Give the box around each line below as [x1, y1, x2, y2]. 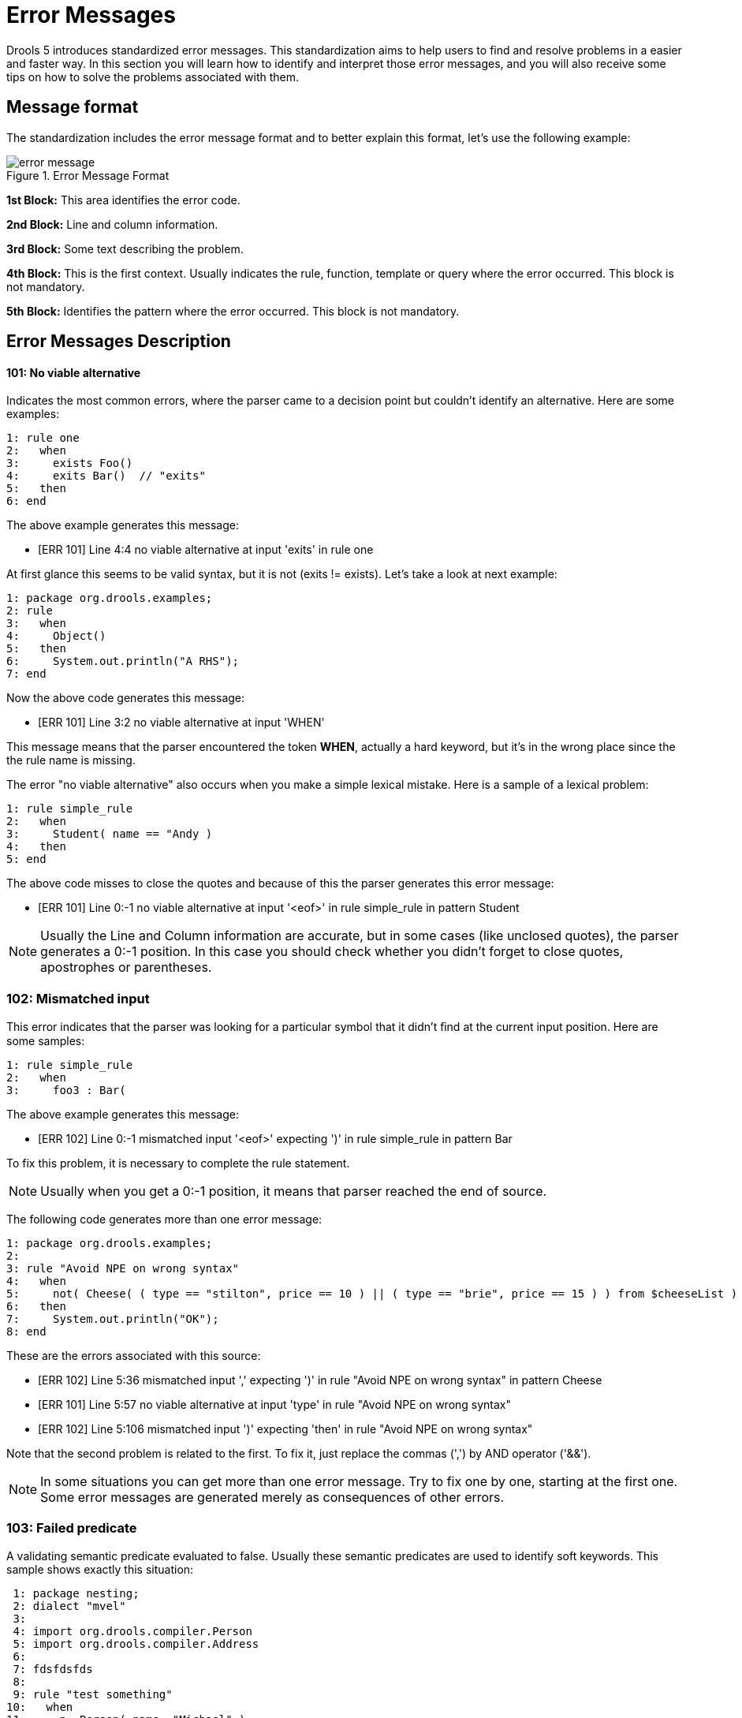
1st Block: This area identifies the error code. [6, 192, 240, 207]
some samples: [6, 1033, 85, 1048]
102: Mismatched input [6, 990, 150, 1007]
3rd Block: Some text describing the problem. [6, 241, 244, 256]
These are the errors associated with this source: [6, 1348, 261, 1362]
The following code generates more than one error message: [6, 1212, 323, 1226]
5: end [6, 853, 47, 866]
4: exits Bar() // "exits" [6, 469, 206, 483]
